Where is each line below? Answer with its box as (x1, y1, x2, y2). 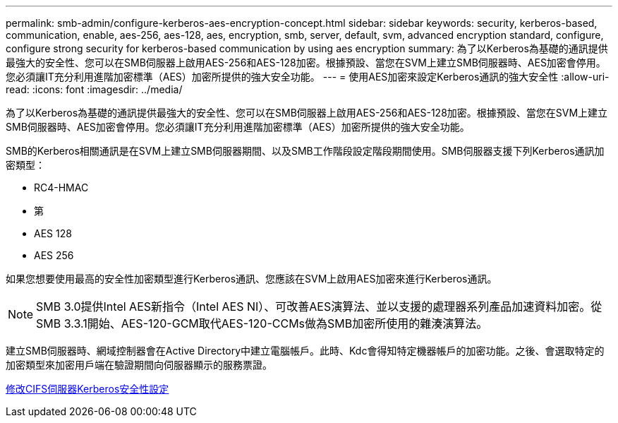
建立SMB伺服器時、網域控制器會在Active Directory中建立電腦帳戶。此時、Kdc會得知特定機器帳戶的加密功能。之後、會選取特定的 (6, 345, 605, 357)
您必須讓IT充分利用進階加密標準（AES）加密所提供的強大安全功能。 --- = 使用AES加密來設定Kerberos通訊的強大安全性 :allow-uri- (6, 71, 610, 83)
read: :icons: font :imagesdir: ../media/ (6, 83, 183, 95)
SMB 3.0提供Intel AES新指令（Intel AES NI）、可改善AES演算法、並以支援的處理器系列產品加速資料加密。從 (36, 299, 602, 314)
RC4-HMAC (34, 181, 89, 193)
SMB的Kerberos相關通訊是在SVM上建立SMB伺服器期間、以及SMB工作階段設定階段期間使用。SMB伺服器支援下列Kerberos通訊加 (6, 145, 605, 157)
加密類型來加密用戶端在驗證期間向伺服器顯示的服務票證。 (6, 359, 272, 371)
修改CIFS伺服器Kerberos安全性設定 (6, 383, 169, 395)
